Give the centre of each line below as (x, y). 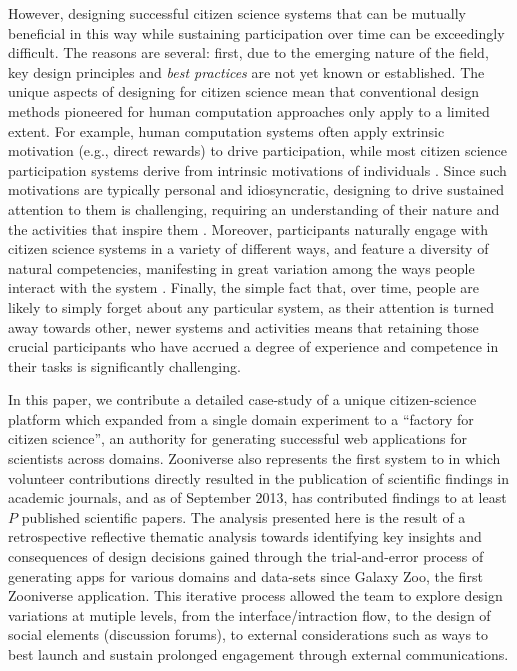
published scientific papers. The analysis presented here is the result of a (243, 516)
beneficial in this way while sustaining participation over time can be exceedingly (256, 32)
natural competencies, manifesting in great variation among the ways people (241, 267)
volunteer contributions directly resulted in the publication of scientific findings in (259, 477)
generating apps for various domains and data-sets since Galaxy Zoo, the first (245, 575)
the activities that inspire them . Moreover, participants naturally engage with (248, 228)
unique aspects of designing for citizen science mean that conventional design (243, 91)
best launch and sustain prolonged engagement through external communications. (258, 654)
